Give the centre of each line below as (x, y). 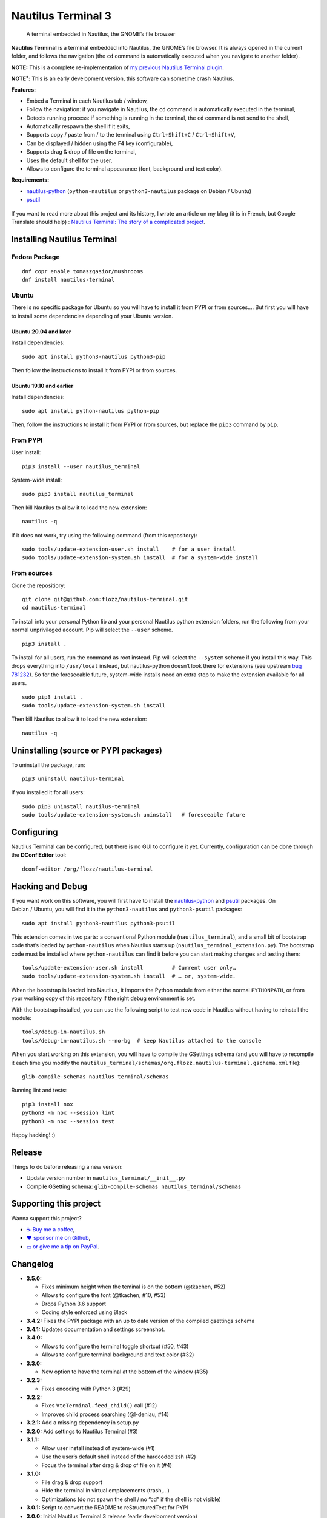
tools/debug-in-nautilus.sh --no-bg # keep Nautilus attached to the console (142, 1040)
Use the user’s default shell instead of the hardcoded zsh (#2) (119, 1457)
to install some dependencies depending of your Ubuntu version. (92, 316)
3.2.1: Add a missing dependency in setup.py (83, 1423)
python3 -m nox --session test (68, 1121)
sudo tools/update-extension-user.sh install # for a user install (129, 549)
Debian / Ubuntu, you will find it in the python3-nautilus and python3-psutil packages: (127, 909)
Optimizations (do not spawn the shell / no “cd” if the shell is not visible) (131, 1499)
